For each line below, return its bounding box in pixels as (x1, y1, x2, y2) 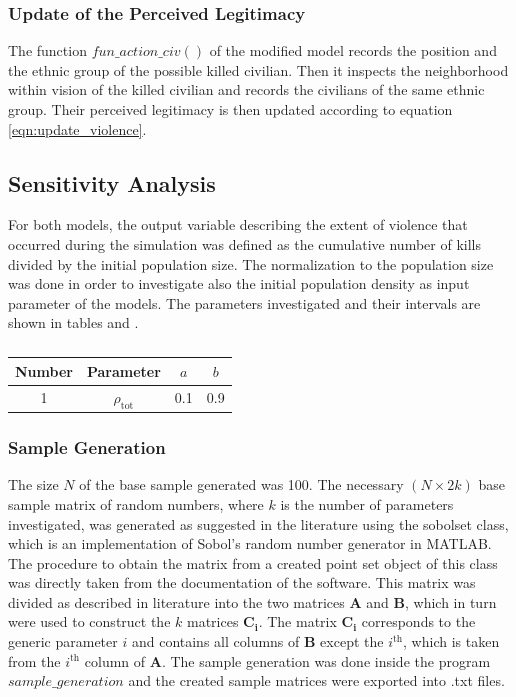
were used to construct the (8, 611, 171, 632)
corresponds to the (361, 611, 476, 632)
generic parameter (8, 631, 118, 652)
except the (320, 631, 384, 652)
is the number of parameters (280, 493, 454, 514)
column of (84, 650, 146, 671)
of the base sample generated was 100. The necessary (79, 474, 404, 495)
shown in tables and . (8, 312, 139, 333)
